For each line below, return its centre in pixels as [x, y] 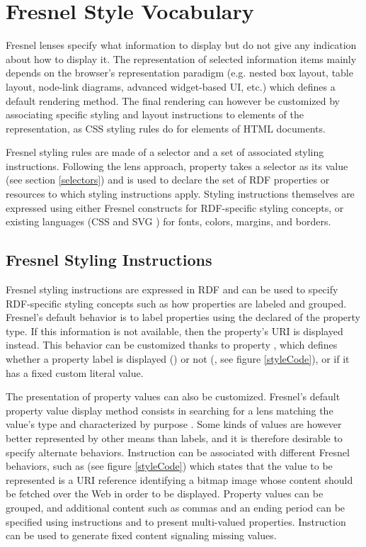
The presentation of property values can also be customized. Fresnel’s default [173, 396]
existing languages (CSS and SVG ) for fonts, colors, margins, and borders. [168, 221]
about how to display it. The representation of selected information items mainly [181, 58]
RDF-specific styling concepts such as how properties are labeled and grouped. [176, 303]
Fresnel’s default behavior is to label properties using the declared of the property [183, 317]
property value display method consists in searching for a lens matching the [170, 410]
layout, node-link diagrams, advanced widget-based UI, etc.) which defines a [171, 86]
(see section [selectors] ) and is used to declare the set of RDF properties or [168, 180]
